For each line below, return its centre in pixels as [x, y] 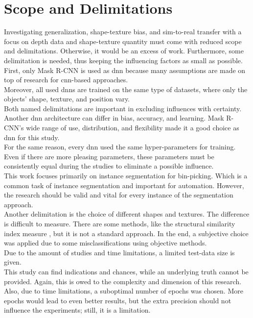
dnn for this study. [32, 137]
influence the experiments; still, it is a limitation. [77, 310]
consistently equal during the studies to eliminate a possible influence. [109, 166]
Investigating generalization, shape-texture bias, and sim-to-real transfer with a [123, 32]
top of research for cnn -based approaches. [66, 80]
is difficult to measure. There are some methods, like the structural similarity [120, 223]
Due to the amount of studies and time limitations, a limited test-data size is [119, 252]
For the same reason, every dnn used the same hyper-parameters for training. [120, 147]
